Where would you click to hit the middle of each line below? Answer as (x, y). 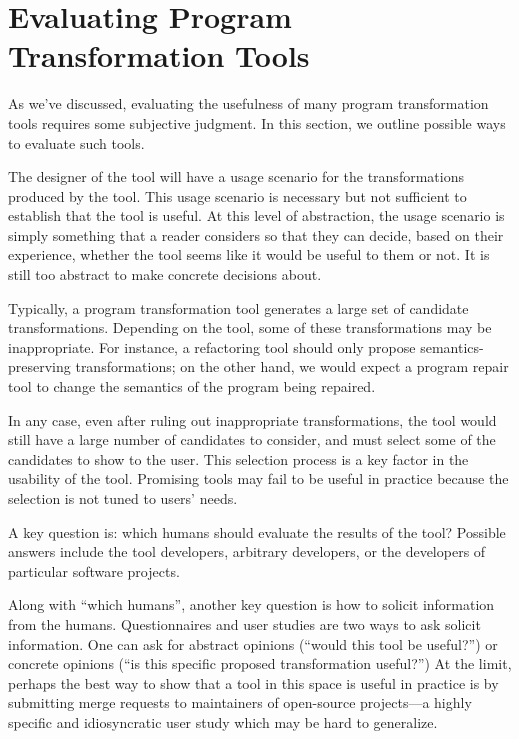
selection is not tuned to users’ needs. (123, 498)
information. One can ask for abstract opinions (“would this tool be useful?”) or (253, 643)
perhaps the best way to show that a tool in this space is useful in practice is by (253, 682)
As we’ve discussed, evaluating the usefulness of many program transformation (248, 103)
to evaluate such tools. (76, 142)
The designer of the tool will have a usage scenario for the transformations (236, 176)
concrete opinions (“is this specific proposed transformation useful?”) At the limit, (260, 663)
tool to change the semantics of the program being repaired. (192, 386)
